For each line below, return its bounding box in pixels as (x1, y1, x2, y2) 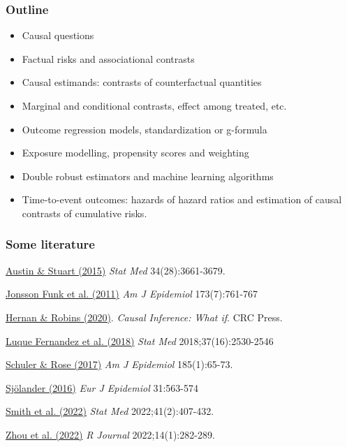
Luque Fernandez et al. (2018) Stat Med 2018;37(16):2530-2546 (6, 333, 274, 348)
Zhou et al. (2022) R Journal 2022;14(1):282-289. (6, 427, 215, 441)
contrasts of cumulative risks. (22, 205, 147, 220)
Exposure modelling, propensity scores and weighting (22, 145, 249, 160)
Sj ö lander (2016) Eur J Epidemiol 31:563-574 (6, 380, 199, 395)
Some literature (6, 235, 95, 253)
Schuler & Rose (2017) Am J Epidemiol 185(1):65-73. (6, 357, 233, 372)
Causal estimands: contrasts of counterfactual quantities (22, 75, 262, 89)
